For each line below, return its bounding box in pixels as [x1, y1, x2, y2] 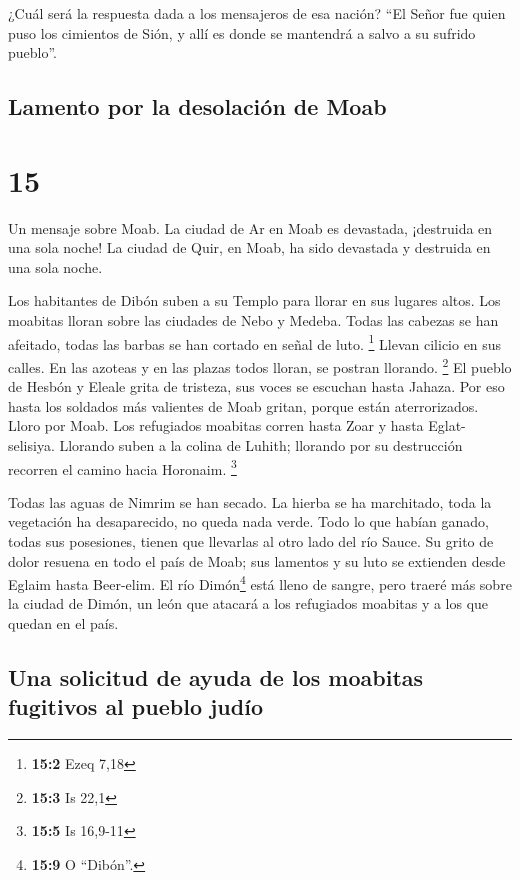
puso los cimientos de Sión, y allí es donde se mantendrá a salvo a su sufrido [8, 22, 476, 43]
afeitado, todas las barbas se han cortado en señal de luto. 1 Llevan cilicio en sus [8, 330, 502, 354]
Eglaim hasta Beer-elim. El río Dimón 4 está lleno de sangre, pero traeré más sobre [8, 571, 512, 594]
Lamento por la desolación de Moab [8, 91, 387, 122]
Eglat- [428, 415, 466, 436]
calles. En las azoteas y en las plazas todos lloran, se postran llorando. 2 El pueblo [8, 353, 512, 377]
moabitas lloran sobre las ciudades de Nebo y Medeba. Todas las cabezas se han [8, 310, 499, 331]
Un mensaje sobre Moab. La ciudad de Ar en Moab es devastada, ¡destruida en [8, 217, 493, 238]
